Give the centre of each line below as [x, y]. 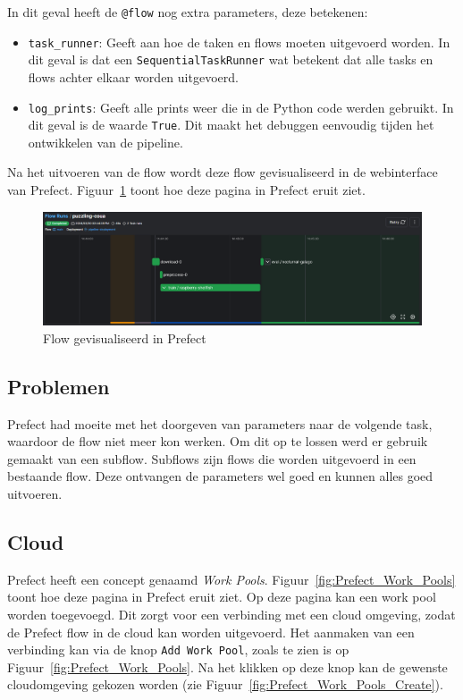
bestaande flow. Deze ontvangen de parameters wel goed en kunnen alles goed [220, 476]
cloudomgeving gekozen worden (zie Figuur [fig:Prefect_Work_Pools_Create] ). [225, 684]
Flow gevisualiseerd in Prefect [125, 337]
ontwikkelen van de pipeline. [105, 142]
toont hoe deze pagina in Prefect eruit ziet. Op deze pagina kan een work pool [222, 597]
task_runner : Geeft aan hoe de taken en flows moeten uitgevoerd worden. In [239, 42]
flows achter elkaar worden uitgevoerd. [133, 76]
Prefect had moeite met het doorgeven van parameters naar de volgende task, [220, 423]
